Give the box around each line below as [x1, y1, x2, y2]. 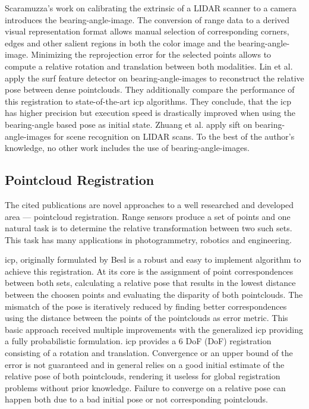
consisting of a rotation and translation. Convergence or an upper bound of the [5, 347, 293, 359]
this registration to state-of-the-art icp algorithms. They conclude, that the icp [5, 95, 291, 107]
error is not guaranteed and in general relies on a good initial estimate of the [5, 358, 285, 370]
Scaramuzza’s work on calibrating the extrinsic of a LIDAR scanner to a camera [5, 2, 297, 14]
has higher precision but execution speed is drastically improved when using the [5, 106, 296, 119]
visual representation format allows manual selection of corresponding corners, [5, 25, 289, 37]
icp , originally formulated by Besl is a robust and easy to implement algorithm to [5, 253, 301, 266]
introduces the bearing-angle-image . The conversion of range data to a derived [5, 13, 290, 26]
